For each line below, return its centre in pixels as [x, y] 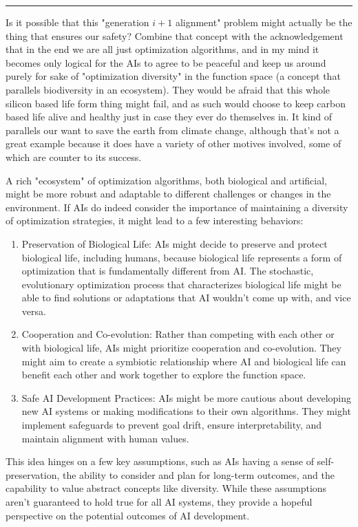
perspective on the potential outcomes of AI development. [128, 515]
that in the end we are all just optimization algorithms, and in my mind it [162, 49]
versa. [34, 311]
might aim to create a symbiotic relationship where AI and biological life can [184, 361]
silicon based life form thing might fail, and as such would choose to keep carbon [176, 103]
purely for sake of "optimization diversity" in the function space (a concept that [173, 76]
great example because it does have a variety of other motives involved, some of [173, 143]
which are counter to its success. [74, 157]
